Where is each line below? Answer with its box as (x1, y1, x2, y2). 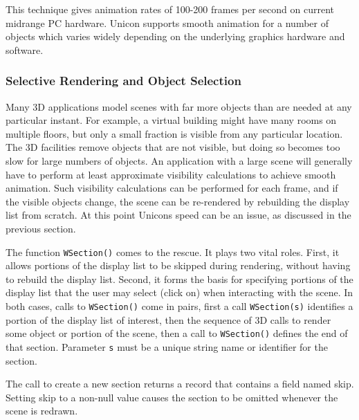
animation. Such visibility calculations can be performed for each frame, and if (6, 181, 338, 195)
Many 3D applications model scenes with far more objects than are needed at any (6, 99, 352, 113)
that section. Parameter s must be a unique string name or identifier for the (6, 339, 328, 354)
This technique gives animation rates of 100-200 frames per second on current (6, 2, 334, 16)
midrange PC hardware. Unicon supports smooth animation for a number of (6, 15, 329, 30)
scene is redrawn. (6, 403, 78, 418)
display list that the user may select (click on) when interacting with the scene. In (6, 285, 353, 300)
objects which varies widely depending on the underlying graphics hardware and (6, 29, 345, 44)
